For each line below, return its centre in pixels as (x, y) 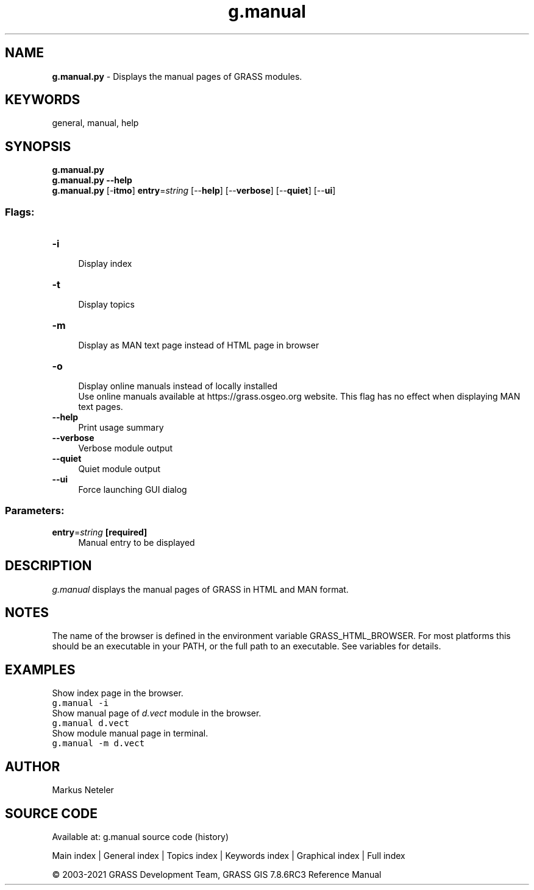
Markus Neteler (83, 790)
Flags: (20, 212)
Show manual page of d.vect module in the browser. (157, 713)
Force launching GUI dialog (133, 490)
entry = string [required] (100, 532)
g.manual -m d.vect (98, 743)
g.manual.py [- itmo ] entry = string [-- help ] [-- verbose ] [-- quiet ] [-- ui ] (194, 191)
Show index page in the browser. (118, 693)
